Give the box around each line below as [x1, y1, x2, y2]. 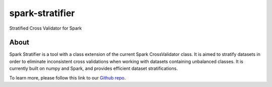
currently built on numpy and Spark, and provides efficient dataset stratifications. [9, 65, 178, 71]
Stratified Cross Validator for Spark [9, 25, 82, 31]
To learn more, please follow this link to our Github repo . [9, 74, 126, 80]
